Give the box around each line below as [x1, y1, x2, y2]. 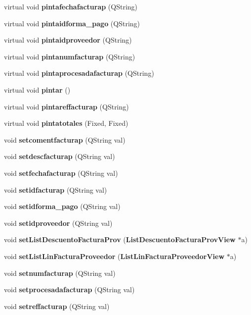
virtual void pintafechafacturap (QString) [4, 1, 138, 11]
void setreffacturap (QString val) [4, 301, 110, 311]
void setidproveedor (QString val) [4, 217, 113, 228]
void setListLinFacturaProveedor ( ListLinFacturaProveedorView [4, 251, 225, 261]
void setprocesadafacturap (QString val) [4, 284, 135, 295]
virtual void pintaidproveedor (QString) [4, 35, 132, 45]
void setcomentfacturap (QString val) [4, 134, 125, 145]
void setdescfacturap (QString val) [4, 151, 115, 161]
